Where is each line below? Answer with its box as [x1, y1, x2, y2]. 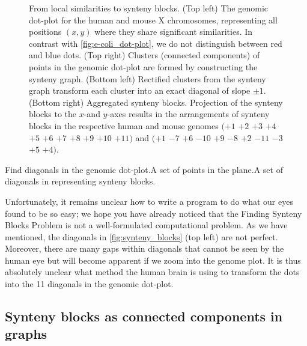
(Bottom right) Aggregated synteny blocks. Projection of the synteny [29, 96, 283, 108]
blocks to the [29, 108, 77, 120]
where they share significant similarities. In [94, 25, 253, 38]
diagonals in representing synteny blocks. [5, 175, 156, 187]
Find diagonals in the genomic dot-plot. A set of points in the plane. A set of [5, 163, 283, 175]
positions [29, 25, 62, 38]
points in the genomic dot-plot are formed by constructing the [29, 60, 258, 73]
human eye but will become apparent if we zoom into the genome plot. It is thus [5, 253, 301, 266]
